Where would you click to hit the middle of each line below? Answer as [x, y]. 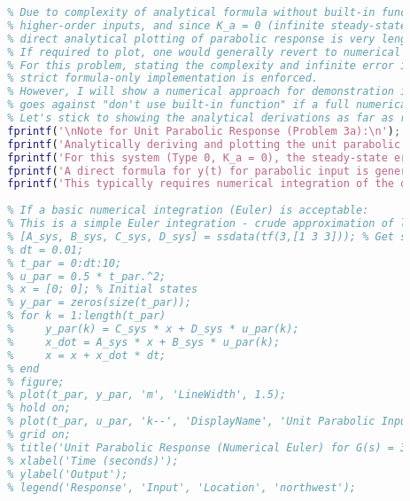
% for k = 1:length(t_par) [87, 316]
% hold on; [39, 408]
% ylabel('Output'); [68, 474]
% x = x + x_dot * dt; [87, 355]
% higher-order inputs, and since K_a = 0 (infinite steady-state [207, 25]
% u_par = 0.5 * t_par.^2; [87, 276]
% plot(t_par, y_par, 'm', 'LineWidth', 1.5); [147, 395]
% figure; [36, 382]
